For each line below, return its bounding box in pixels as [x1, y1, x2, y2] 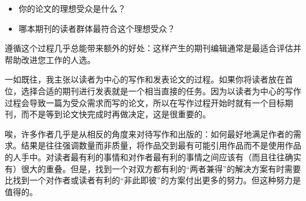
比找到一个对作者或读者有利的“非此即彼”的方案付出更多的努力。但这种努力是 [5, 174, 301, 186]
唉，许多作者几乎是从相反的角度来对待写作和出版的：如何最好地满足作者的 [5, 127, 293, 140]
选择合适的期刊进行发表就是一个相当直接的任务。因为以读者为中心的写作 [21, 84, 301, 97]
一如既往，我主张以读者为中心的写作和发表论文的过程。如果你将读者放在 [5, 73, 285, 85]
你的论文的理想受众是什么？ [18, 2, 126, 14]
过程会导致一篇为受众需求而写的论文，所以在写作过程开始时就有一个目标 [5, 96, 285, 108]
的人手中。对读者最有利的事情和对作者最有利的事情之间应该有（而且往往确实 [5, 150, 301, 163]
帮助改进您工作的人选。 [5, 53, 95, 65]
